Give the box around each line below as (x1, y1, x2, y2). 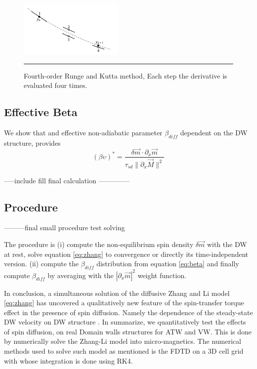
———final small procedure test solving (4, 222, 125, 233)
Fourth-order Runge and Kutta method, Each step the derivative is (24, 70, 227, 81)
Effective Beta (4, 104, 78, 120)
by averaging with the (47, 270, 114, 280)
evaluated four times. (24, 80, 87, 90)
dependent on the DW (180, 127, 248, 137)
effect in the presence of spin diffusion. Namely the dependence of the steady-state (4, 307, 253, 317)
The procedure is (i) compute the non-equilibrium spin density (4, 239, 194, 249)
